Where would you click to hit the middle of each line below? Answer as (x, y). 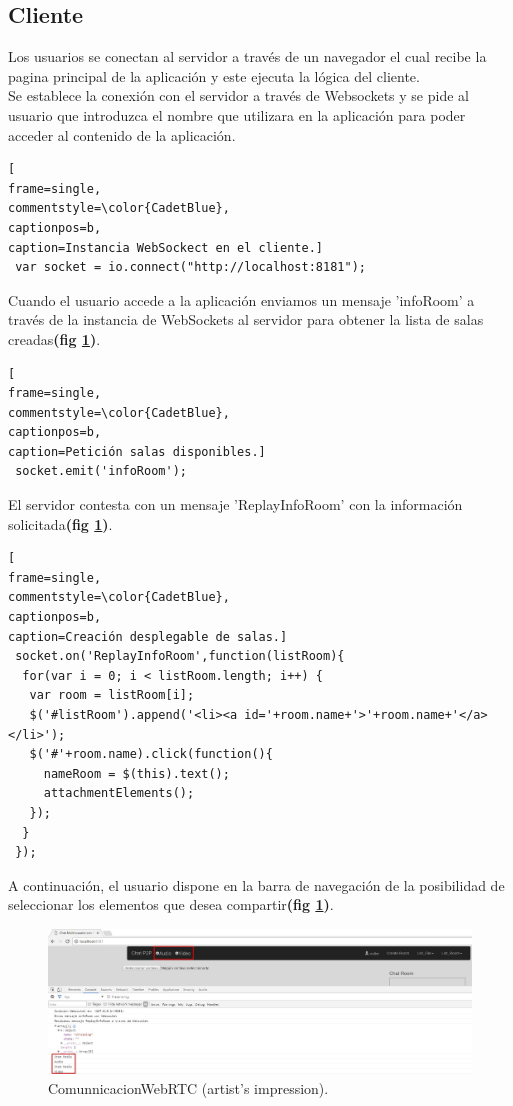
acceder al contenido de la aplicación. (122, 134)
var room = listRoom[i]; (112, 695)
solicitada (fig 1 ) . (60, 523)
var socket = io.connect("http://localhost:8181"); (190, 267)
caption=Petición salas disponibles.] (137, 451)
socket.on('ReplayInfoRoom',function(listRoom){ (180, 656)
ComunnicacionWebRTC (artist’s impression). (188, 1088)
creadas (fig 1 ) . (54, 338)
